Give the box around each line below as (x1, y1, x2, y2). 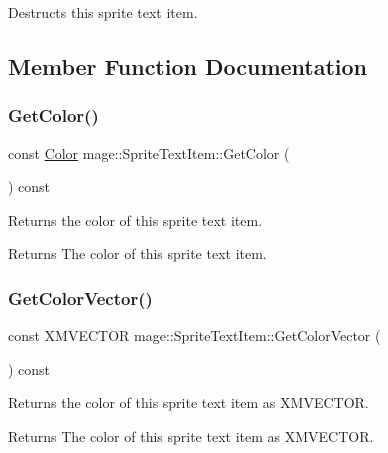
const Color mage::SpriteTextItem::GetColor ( (8, 142, 290, 163)
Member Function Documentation (8, 50, 368, 81)
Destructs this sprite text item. (8, 2, 198, 22)
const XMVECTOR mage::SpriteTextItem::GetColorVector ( (8, 325, 381, 346)
